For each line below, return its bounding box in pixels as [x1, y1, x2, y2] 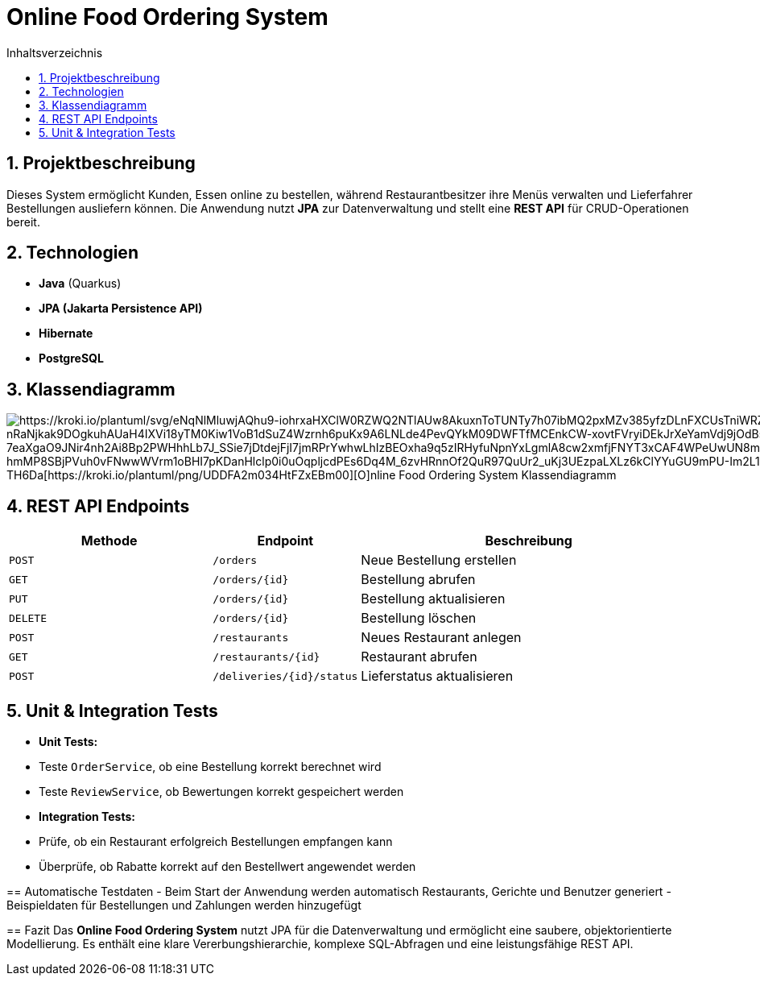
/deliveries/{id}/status [213, 669, 358, 682]
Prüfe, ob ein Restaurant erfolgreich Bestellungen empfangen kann [39, 834, 393, 848]
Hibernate [39, 326, 93, 341]
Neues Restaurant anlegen [361, 629, 522, 646]
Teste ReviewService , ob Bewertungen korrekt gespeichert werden [39, 784, 404, 798]
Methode [81, 532, 138, 549]
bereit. [6, 214, 40, 229]
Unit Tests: [39, 734, 98, 748]
